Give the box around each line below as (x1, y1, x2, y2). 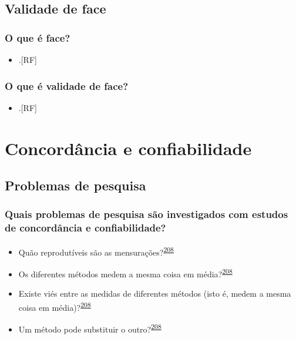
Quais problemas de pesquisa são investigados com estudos (5, 207, 288, 221)
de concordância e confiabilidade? (5, 220, 166, 235)
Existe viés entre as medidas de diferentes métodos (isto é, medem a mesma (18, 287, 291, 300)
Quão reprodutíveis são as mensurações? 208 (18, 244, 174, 258)
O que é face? (5, 30, 70, 45)
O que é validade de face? (5, 78, 129, 93)
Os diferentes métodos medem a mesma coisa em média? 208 (18, 266, 233, 280)
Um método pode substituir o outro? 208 (18, 321, 162, 335)
